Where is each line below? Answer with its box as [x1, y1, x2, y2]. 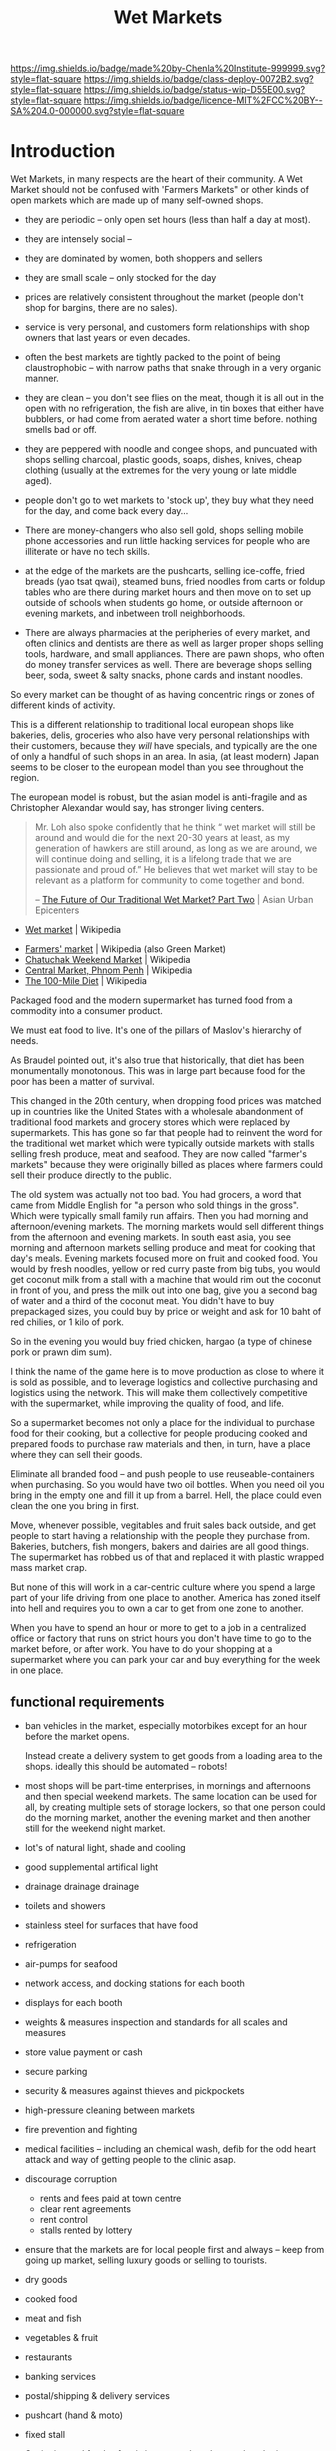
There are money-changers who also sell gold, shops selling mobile [24, 524, 304, 536]
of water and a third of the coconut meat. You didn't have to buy [10, 1295, 275, 1307]
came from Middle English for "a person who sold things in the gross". [10, 1199, 300, 1211]
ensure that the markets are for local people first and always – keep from [24, 2243, 325, 2255]
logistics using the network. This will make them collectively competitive [10, 1387, 308, 1399]
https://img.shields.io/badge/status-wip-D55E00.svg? [83, 84, 306, 96]
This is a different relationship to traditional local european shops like [10, 719, 295, 731]
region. [10, 772, 40, 784]
